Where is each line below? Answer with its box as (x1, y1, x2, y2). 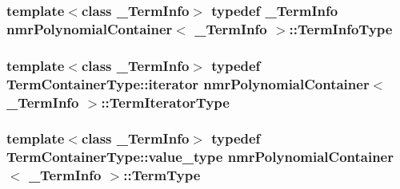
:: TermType (123, 165, 201, 185)
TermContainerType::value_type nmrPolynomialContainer (6, 147, 394, 167)
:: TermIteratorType (101, 92, 230, 112)
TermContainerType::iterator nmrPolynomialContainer (6, 73, 370, 93)
